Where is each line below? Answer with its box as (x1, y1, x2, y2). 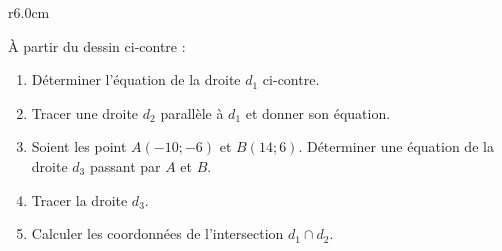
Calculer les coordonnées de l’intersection (31, 223, 284, 244)
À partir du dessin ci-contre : (8, 35, 186, 56)
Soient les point (31, 136, 127, 157)
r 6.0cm (8, 2, 50, 22)
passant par (89, 155, 161, 176)
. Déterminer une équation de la (298, 136, 494, 157)
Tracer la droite (31, 189, 128, 210)
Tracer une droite (31, 102, 139, 123)
